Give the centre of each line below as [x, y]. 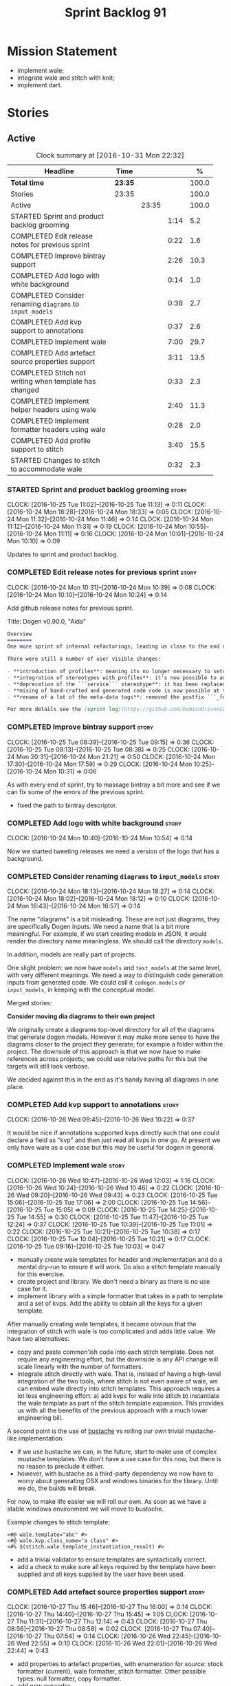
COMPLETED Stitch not [48, 373]
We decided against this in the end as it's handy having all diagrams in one [113, 1080]
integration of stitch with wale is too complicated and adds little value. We [111, 1331]
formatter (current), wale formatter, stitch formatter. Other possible [111, 1672]
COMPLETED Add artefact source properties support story [106, 1592]
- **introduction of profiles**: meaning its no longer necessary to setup [118, 672]
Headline [59, 171]
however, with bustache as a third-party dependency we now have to [115, 1474]
